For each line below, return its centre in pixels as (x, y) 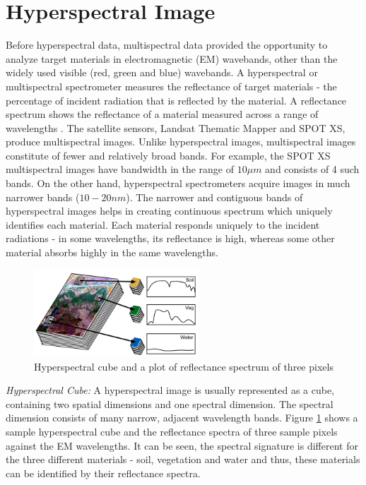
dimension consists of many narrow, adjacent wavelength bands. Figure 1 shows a (182, 418)
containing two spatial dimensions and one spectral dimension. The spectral (170, 403)
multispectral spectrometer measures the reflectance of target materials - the (171, 86)
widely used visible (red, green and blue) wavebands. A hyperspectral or (162, 72)
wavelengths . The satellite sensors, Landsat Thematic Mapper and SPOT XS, (176, 127)
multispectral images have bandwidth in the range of (120, 169)
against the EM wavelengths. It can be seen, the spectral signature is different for (182, 445)
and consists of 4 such (312, 169)
